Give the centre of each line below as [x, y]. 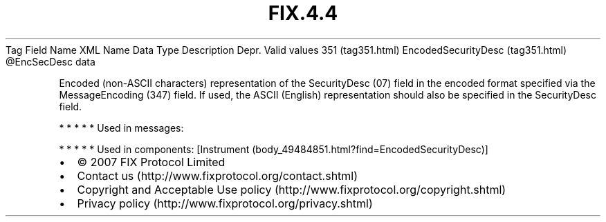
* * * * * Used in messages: [121, 128]
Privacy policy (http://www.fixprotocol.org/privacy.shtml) [225, 203]
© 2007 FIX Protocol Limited [151, 162]
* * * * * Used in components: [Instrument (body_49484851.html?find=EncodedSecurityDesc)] [274, 149]
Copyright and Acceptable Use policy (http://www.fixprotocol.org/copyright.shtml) [292, 189]
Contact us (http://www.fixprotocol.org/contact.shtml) [218, 175]
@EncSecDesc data [50, 61]
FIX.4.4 [303, 13]
